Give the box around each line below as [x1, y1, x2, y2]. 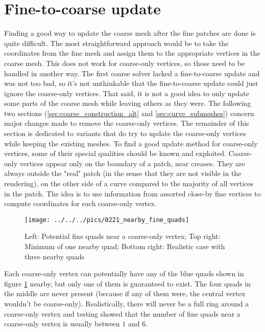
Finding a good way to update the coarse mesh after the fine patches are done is [4, 28, 256, 38]
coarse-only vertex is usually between [4, 318, 120, 329]
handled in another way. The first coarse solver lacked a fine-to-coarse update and [4, 68, 260, 78]
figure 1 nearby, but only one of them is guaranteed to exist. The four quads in [4, 278, 251, 289]
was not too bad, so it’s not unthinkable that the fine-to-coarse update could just [4, 78, 258, 88]
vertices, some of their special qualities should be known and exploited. [4, 148, 226, 159]
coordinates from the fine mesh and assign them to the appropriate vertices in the [4, 48, 260, 58]
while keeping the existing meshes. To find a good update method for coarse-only [4, 138, 258, 148]
